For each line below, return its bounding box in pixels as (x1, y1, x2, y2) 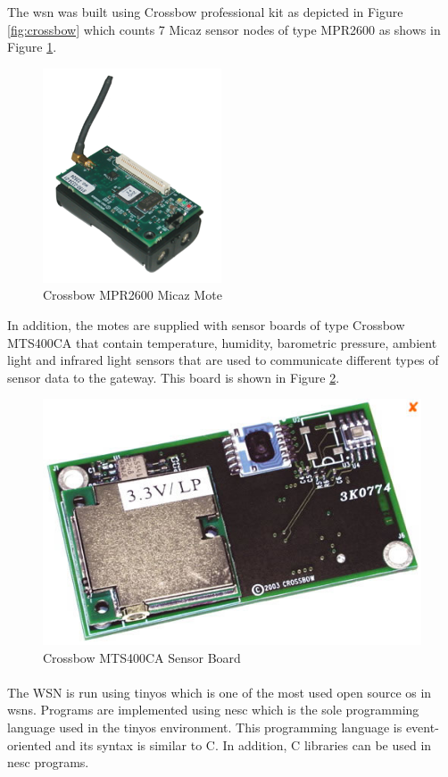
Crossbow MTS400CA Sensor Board (43, 648, 241, 666)
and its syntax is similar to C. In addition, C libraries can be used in (55, 735, 432, 754)
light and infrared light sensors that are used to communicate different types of (7, 351, 439, 369)
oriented (7, 735, 52, 754)
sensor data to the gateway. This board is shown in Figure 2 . (7, 368, 340, 386)
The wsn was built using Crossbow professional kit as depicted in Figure (7, 3, 403, 21)
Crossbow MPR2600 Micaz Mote (43, 285, 222, 304)
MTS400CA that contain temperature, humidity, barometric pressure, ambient (7, 333, 437, 351)
